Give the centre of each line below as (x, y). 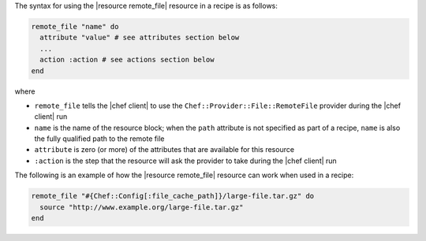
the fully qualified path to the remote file (99, 139)
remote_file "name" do (75, 26)
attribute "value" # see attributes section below (140, 38)
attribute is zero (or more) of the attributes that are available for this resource (164, 150)
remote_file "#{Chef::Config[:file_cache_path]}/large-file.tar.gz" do (173, 196)
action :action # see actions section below (127, 60)
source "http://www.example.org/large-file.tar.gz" (142, 207)
